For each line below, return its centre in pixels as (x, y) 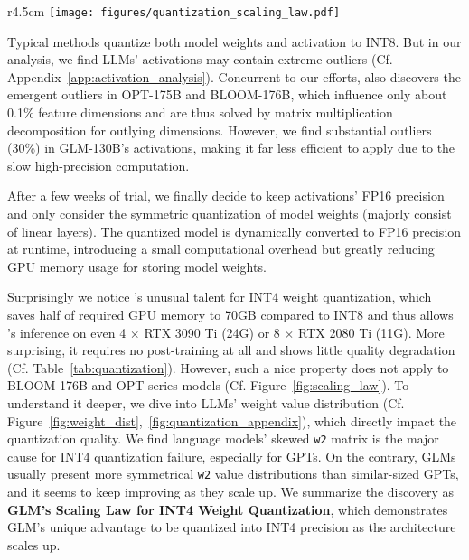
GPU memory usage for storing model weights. (137, 266)
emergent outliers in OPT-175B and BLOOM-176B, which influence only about (227, 94)
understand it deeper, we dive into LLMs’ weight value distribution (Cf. (206, 402)
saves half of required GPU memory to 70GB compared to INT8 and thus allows (230, 314)
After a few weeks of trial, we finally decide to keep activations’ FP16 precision (226, 196)
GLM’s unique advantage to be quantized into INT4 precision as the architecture (232, 527)
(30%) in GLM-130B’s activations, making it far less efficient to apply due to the (231, 148)
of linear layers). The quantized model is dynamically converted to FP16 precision (234, 231)
